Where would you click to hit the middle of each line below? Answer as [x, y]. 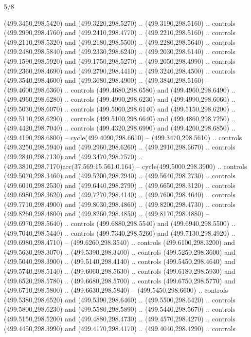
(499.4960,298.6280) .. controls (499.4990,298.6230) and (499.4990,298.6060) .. [120, 99]
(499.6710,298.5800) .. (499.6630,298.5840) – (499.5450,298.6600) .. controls [116, 290]
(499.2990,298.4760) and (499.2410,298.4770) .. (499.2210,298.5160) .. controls [120, 32]
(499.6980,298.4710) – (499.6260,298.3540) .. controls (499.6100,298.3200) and [119, 242]
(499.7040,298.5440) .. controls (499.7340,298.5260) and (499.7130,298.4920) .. [120, 233]
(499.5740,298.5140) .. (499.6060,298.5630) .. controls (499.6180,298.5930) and [120, 271]
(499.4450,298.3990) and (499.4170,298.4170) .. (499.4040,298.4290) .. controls [120, 328]
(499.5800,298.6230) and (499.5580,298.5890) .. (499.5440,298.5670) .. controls [120, 309]
